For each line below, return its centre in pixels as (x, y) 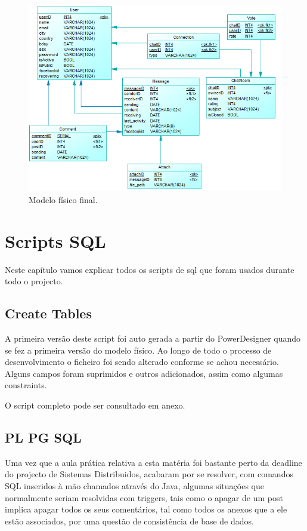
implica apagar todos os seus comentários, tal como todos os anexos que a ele (146, 509)
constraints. (26, 385)
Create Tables (48, 313)
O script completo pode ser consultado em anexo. (95, 405)
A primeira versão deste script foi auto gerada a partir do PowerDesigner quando (153, 338)
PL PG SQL (43, 437)
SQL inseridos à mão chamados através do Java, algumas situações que (134, 485)
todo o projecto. (34, 281)
